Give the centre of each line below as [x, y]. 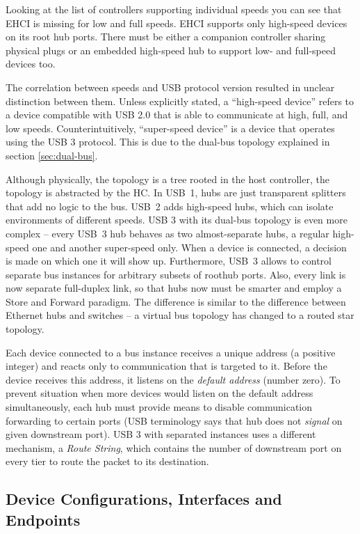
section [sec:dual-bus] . [52, 155]
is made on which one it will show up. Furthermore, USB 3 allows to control [169, 261]
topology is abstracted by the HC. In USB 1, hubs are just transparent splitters [176, 193]
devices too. [31, 64]
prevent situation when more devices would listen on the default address [159, 393]
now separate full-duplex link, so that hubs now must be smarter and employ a [174, 288]
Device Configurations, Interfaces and [144, 499]
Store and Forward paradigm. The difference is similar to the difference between [176, 301]
